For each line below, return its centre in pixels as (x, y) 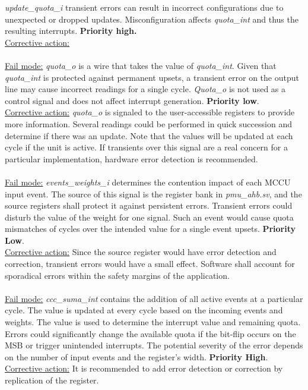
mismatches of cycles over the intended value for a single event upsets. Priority (150, 229)
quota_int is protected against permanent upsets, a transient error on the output (152, 77)
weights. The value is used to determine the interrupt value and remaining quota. (153, 322)
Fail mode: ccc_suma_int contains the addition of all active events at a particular (154, 298)
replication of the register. (52, 380)
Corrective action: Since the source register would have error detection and (141, 252)
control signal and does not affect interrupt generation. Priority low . (132, 100)
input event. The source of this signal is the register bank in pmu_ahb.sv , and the (153, 194)
